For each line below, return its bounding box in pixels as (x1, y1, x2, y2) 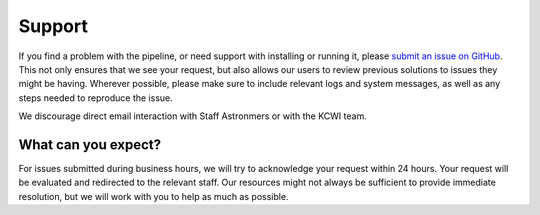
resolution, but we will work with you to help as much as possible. (18, 190, 289, 202)
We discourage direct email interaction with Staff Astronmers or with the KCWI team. (18, 110, 367, 122)
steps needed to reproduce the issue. (18, 91, 174, 104)
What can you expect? (18, 136, 162, 153)
